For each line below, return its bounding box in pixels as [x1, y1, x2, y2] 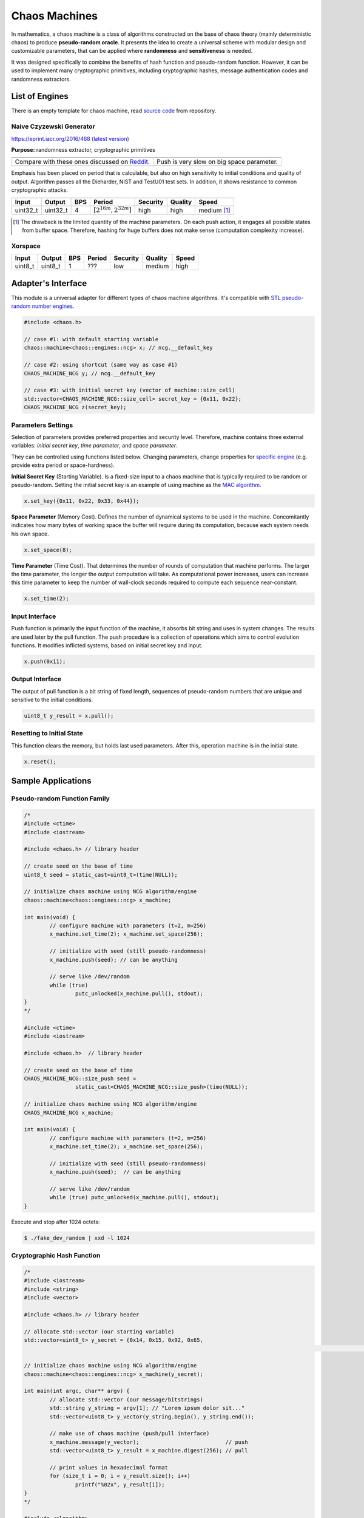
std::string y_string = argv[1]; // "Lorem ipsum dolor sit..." [49, 1404, 245, 1412]
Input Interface [11, 612, 56, 621]
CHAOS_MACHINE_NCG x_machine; [24, 1109, 114, 1116]
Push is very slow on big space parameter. [157, 158, 278, 166]
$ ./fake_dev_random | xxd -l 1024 [24, 1234, 130, 1241]
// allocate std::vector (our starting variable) [24, 1328, 175, 1335]
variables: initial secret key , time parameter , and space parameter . [11, 442, 178, 449]
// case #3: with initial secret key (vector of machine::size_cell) [24, 387, 235, 394]
